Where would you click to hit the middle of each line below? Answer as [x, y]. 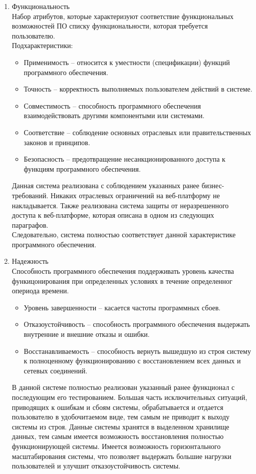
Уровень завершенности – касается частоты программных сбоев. [122, 307]
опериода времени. [40, 291]
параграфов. [30, 224]
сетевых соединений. [56, 370]
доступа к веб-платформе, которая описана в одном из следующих [113, 215]
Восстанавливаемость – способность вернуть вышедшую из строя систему [137, 351]
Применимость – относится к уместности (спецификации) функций [127, 62]
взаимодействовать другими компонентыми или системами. [114, 115]
